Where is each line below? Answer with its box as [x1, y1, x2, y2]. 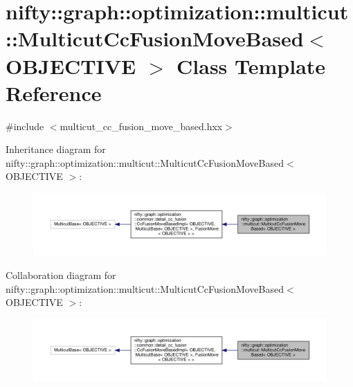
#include [6, 118, 44, 133]
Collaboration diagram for [6, 267, 116, 282]
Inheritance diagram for [6, 142, 106, 156]
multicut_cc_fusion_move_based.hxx [60, 118, 223, 133]
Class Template [176, 51, 326, 80]
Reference [6, 78, 102, 107]
